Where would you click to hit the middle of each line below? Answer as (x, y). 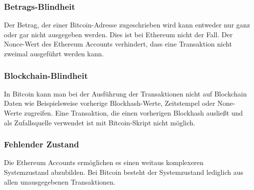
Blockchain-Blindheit (46, 75)
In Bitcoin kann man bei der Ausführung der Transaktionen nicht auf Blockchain (126, 93)
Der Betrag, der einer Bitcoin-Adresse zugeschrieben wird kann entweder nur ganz (127, 25)
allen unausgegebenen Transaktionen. (60, 181)
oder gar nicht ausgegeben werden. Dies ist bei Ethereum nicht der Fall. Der (118, 34)
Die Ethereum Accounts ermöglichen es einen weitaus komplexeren (104, 162)
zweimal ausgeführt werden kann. (54, 53)
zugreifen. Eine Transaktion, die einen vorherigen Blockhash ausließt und (134, 113)
